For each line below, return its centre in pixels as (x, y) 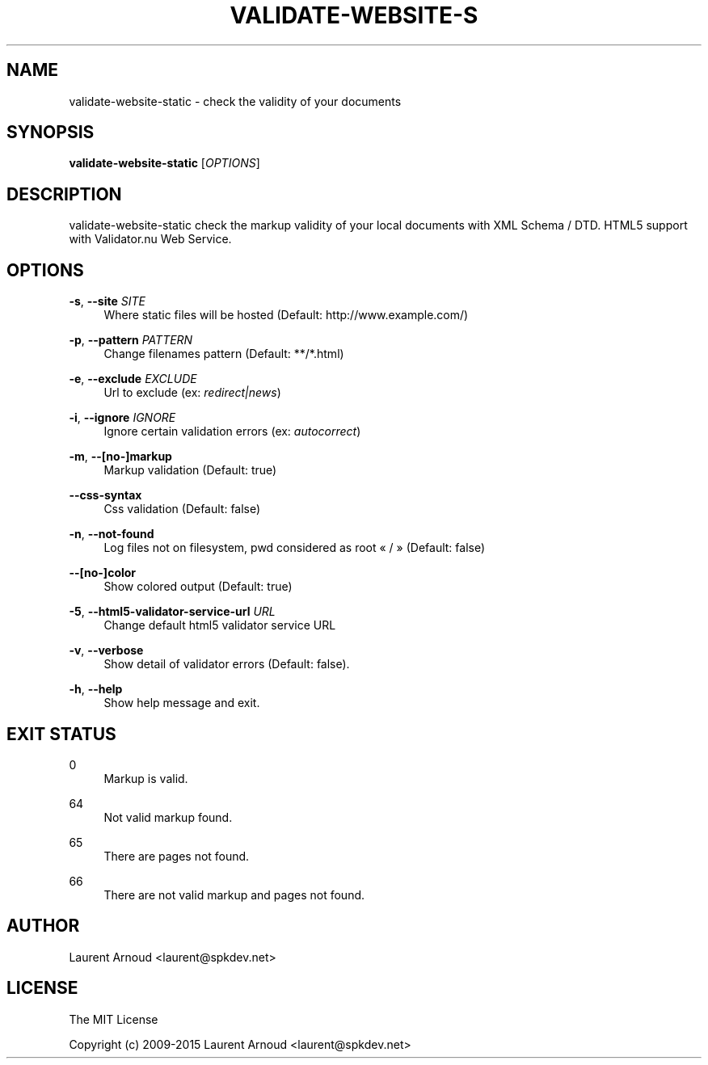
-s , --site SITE (107, 301)
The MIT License (114, 1019)
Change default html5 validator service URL (220, 625)
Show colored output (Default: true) (198, 587)
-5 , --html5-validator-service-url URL (172, 612)
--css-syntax (105, 495)
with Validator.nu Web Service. (150, 239)
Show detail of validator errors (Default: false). (227, 664)
